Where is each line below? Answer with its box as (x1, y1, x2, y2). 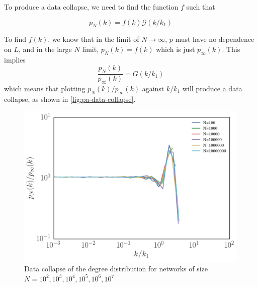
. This (222, 43, 240, 54)
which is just (156, 43, 195, 54)
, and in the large (19, 43, 72, 54)
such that (186, 2, 215, 12)
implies (4, 54, 26, 65)
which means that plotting (4, 83, 85, 93)
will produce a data (182, 83, 242, 93)
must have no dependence (175, 34, 254, 44)
